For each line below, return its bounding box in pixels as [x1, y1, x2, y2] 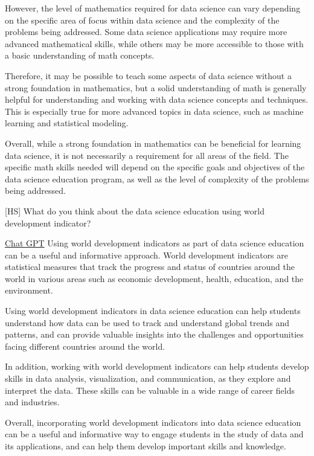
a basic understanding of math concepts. [5, 49, 155, 62]
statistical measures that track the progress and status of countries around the [5, 260, 295, 273]
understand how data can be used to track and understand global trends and [5, 316, 290, 329]
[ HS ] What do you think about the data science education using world [5, 204, 264, 217]
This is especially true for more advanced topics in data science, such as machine [5, 104, 304, 117]
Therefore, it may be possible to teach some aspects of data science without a [5, 69, 292, 82]
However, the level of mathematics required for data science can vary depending [5, 2, 301, 14]
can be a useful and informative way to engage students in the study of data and [5, 428, 304, 440]
